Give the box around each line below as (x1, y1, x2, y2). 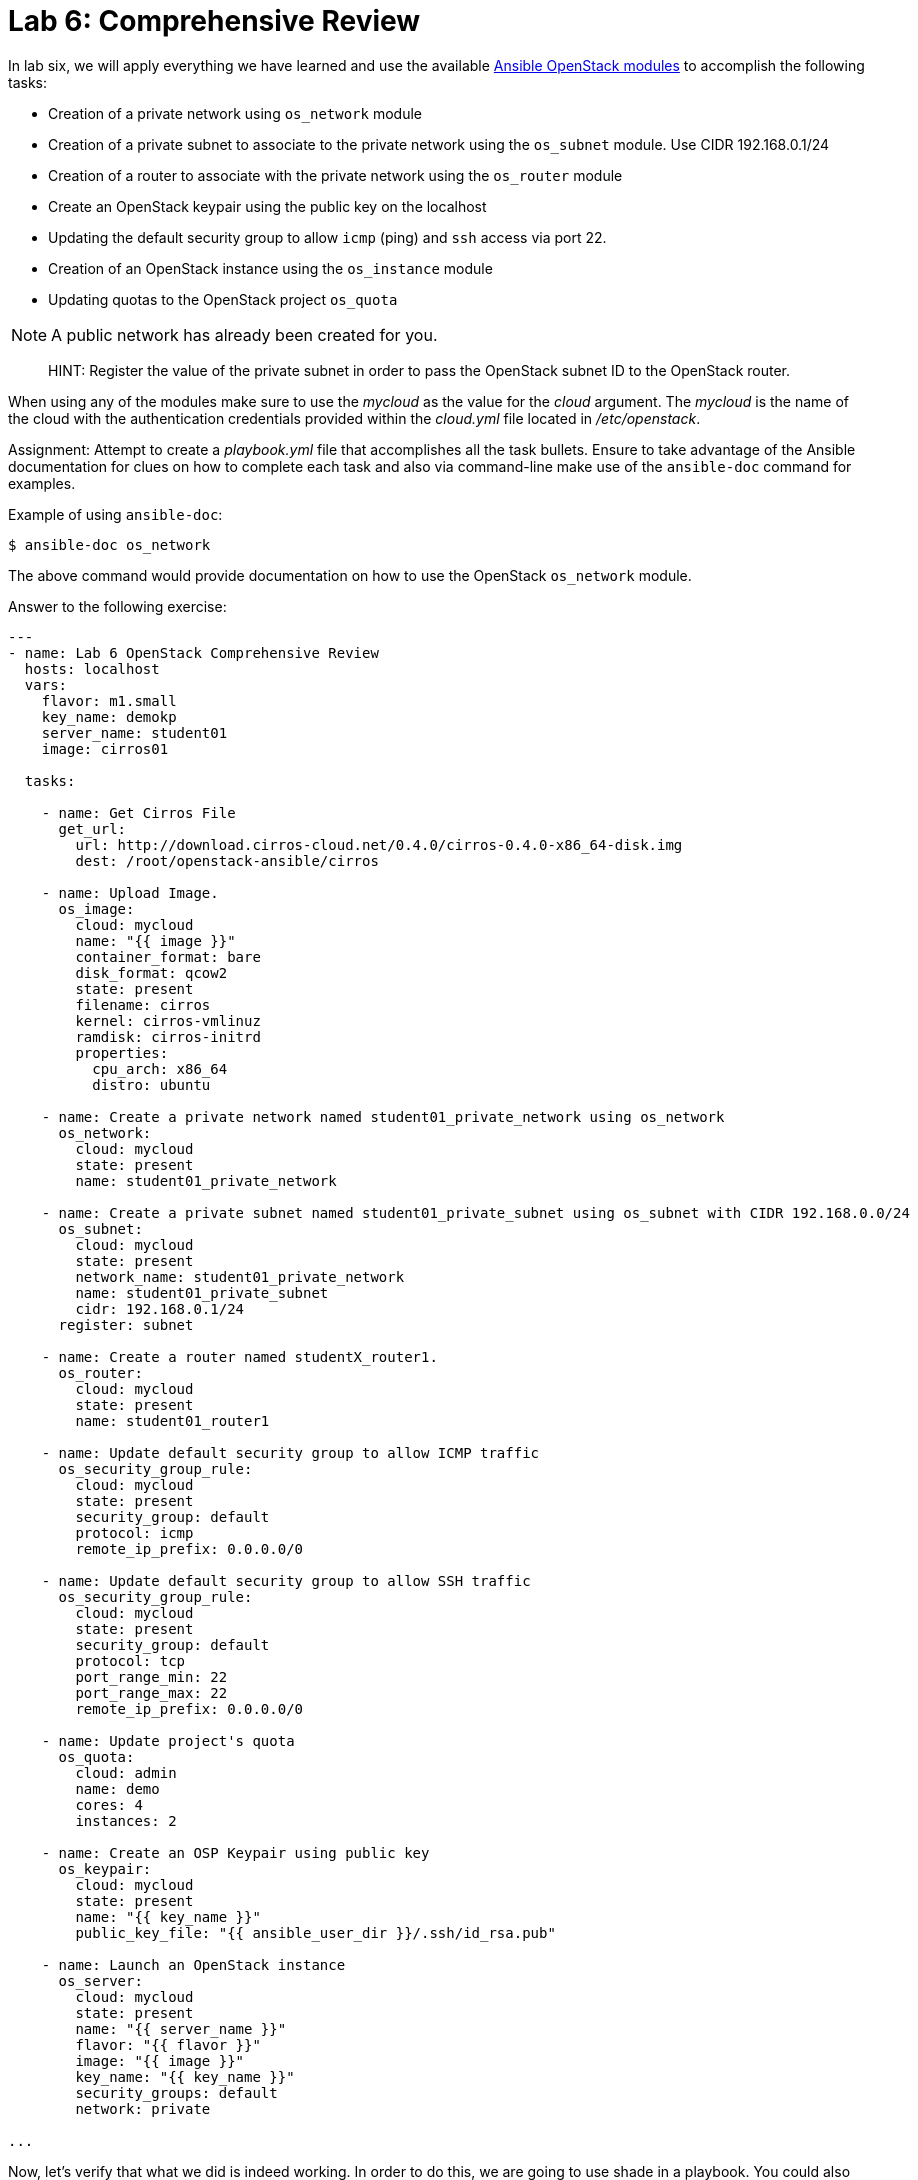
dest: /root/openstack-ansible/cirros (75, 852, 379, 869)
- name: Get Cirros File (41, 804, 236, 821)
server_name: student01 (41, 724, 228, 741)
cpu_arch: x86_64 (92, 1060, 228, 1077)
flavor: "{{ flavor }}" (75, 2036, 261, 2053)
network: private (75, 2100, 211, 2117)
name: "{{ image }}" (75, 932, 236, 949)
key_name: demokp (41, 708, 177, 725)
